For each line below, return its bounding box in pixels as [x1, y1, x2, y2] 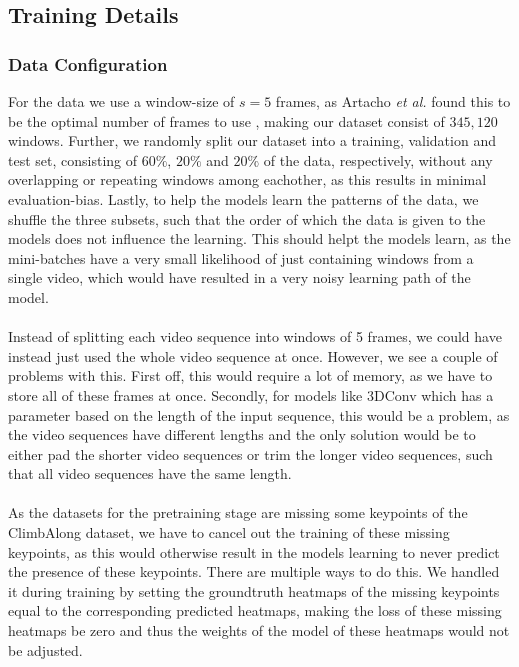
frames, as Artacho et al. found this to [275, 91, 511, 111]
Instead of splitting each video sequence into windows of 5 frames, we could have [8, 326, 502, 347]
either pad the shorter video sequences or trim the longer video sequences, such [8, 443, 493, 464]
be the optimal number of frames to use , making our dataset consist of [8, 110, 445, 131]
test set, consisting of [8, 149, 138, 170]
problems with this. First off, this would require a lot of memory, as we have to [8, 365, 493, 386]
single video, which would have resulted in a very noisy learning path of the [8, 267, 471, 288]
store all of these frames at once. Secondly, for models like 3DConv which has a [8, 384, 494, 405]
